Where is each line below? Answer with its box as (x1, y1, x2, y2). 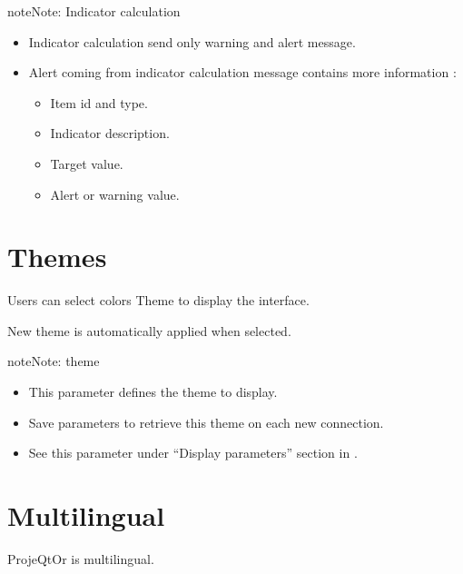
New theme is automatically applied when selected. (7, 321, 291, 340)
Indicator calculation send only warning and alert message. (28, 32, 356, 51)
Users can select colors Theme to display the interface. (7, 291, 310, 310)
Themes (7, 238, 107, 275)
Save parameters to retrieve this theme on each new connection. (28, 412, 384, 431)
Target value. (50, 153, 123, 173)
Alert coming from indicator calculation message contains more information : (28, 63, 457, 82)
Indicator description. (50, 124, 170, 143)
